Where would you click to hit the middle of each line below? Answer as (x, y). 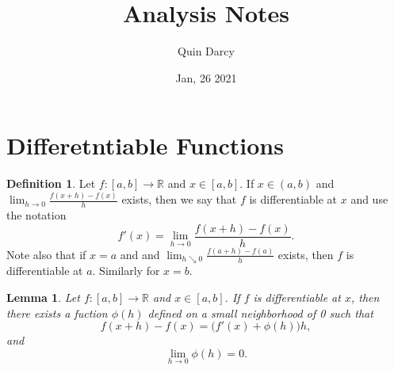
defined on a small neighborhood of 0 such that (260, 313)
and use (369, 199)
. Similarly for (126, 271)
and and (140, 254)
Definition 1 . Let (51, 183)
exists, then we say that (179, 199)
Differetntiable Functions (145, 145)
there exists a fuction (57, 313)
